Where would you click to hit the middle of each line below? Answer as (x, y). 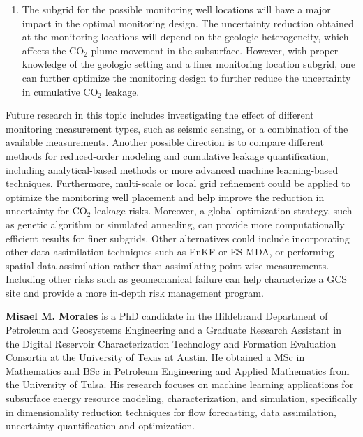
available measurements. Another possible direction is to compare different (165, 142)
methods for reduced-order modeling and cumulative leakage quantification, (167, 155)
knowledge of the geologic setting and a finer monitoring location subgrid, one (188, 64)
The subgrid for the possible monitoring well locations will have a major (176, 9)
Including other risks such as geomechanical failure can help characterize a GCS (177, 279)
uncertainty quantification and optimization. (101, 425)
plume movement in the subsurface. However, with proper (215, 50)
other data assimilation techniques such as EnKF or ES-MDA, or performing (170, 252)
